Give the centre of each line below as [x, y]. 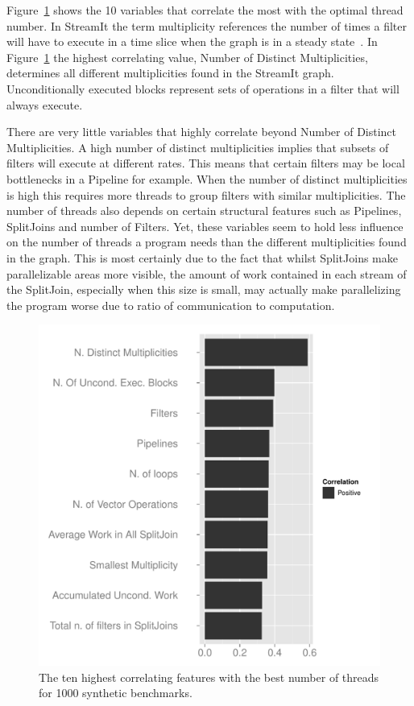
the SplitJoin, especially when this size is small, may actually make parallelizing [204, 289]
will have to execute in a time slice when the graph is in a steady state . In [192, 41]
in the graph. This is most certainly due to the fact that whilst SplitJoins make [202, 257]
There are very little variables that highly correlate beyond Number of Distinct [202, 132]
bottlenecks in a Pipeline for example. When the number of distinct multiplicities [207, 178]
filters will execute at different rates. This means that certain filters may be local [206, 163]
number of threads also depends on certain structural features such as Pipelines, [204, 211]
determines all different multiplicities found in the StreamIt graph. [170, 73]
